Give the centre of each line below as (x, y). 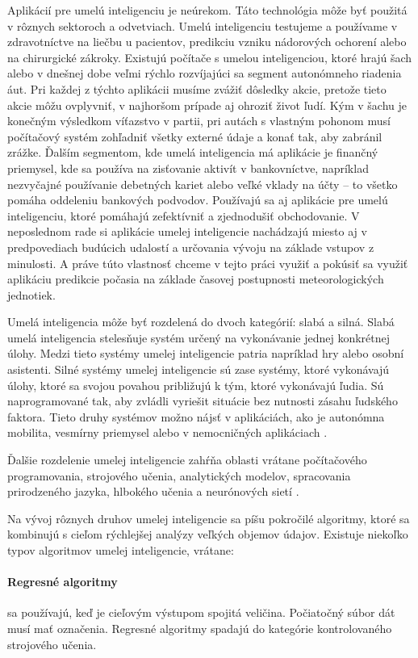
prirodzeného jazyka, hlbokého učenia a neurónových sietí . (153, 491)
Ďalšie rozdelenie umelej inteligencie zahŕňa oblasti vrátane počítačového (187, 460)
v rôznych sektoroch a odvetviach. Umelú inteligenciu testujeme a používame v (203, 25)
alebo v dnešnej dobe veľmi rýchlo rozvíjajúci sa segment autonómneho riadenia (205, 73)
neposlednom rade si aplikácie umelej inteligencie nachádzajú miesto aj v (187, 231)
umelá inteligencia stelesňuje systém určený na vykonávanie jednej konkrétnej (199, 337)
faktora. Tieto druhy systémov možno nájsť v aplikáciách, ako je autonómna (196, 416)
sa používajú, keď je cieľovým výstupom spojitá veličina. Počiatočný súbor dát (201, 612)
